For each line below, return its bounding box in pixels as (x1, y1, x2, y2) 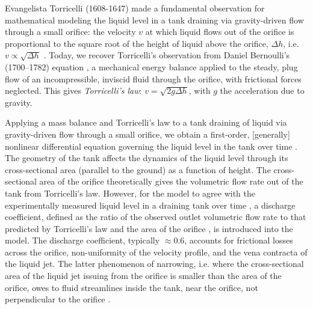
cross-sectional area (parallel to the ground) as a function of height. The (5, 163, 271, 176)
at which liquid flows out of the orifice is (145, 25, 294, 38)
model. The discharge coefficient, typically (5, 234, 160, 246)
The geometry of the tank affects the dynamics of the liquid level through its (5, 151, 288, 164)
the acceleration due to (220, 84, 305, 97)
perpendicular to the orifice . (5, 293, 111, 305)
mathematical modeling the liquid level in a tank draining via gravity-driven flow (5, 13, 304, 26)
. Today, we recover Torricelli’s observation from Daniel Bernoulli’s (43, 49, 290, 61)
